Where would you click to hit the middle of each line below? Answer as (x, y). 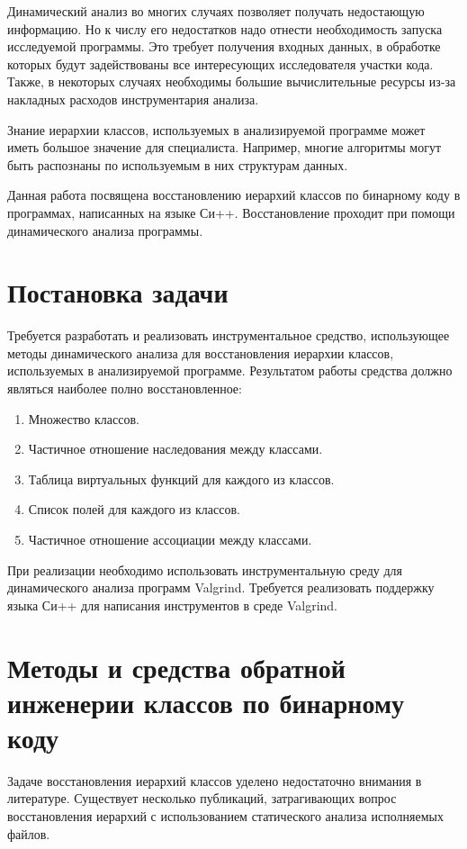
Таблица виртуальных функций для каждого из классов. (181, 479)
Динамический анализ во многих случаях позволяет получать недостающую (216, 11)
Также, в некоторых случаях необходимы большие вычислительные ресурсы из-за (232, 81)
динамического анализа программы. (105, 230)
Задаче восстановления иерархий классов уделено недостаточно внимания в (215, 780)
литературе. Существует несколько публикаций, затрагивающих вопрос (202, 798)
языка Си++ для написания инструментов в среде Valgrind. (172, 605)
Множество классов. (84, 418)
